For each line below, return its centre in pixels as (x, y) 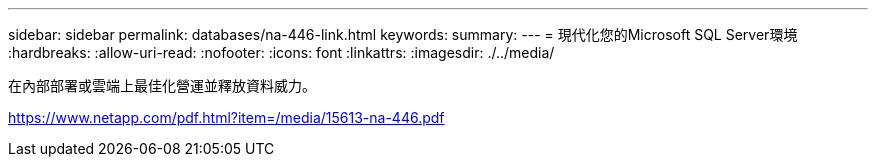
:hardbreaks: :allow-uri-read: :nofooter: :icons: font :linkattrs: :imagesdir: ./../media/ (281, 52)
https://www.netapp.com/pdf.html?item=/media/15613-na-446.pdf (226, 117)
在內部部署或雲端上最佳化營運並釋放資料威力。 (162, 85)
